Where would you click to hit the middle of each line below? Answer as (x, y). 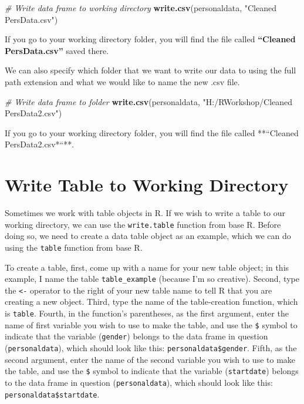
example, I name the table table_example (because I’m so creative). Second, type (152, 279)
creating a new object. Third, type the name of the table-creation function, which (151, 302)
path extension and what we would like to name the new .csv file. (122, 81)
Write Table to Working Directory (147, 185)
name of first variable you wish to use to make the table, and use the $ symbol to (151, 324)
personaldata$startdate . (52, 394)
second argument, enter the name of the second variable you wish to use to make (150, 359)
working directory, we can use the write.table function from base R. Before (143, 224)
